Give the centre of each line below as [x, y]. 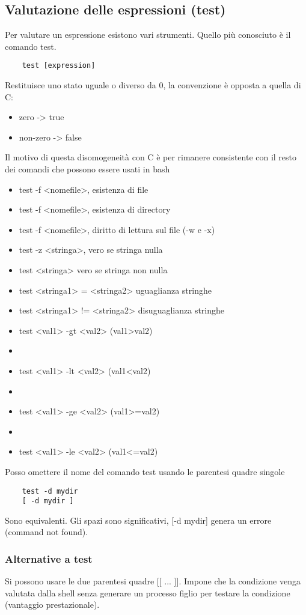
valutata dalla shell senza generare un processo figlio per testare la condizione [148, 592]
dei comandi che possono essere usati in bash [87, 169]
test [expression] [59, 66]
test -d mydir [50, 491]
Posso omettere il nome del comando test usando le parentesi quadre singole [145, 471]
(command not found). [47, 532]
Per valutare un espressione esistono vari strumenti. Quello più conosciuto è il [148, 35]
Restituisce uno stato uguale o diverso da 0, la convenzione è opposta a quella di [153, 85]
